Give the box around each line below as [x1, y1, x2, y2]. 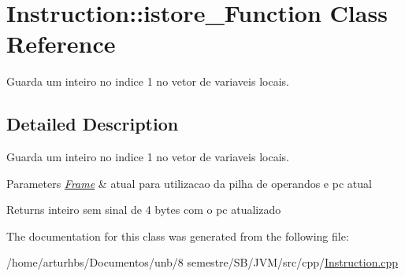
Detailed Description [6, 112, 179, 136]
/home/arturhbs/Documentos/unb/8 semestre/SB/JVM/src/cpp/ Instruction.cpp [6, 254, 399, 270]
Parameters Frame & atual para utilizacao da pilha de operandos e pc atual [6, 175, 372, 191]
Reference [6, 28, 116, 60]
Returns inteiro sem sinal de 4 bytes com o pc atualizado [6, 201, 281, 218]
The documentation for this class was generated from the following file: [6, 227, 349, 244]
